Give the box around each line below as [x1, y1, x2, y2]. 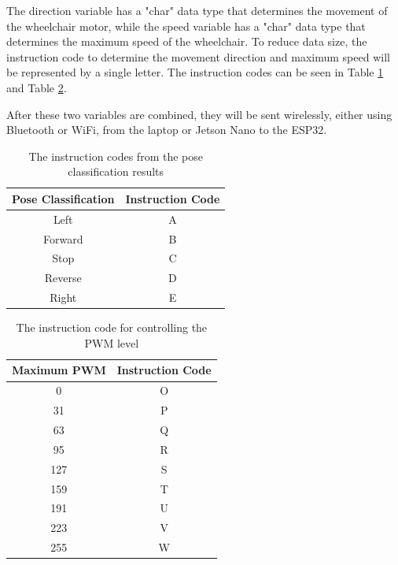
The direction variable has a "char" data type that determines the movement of [6, 2, 388, 18]
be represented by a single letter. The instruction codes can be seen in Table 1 [6, 64, 384, 80]
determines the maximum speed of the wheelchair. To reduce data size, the [6, 33, 367, 50]
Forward [42, 230, 83, 247]
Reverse [44, 269, 82, 286]
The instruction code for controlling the [16, 319, 208, 336]
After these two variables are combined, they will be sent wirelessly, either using [6, 106, 392, 122]
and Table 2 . [6, 79, 67, 95]
